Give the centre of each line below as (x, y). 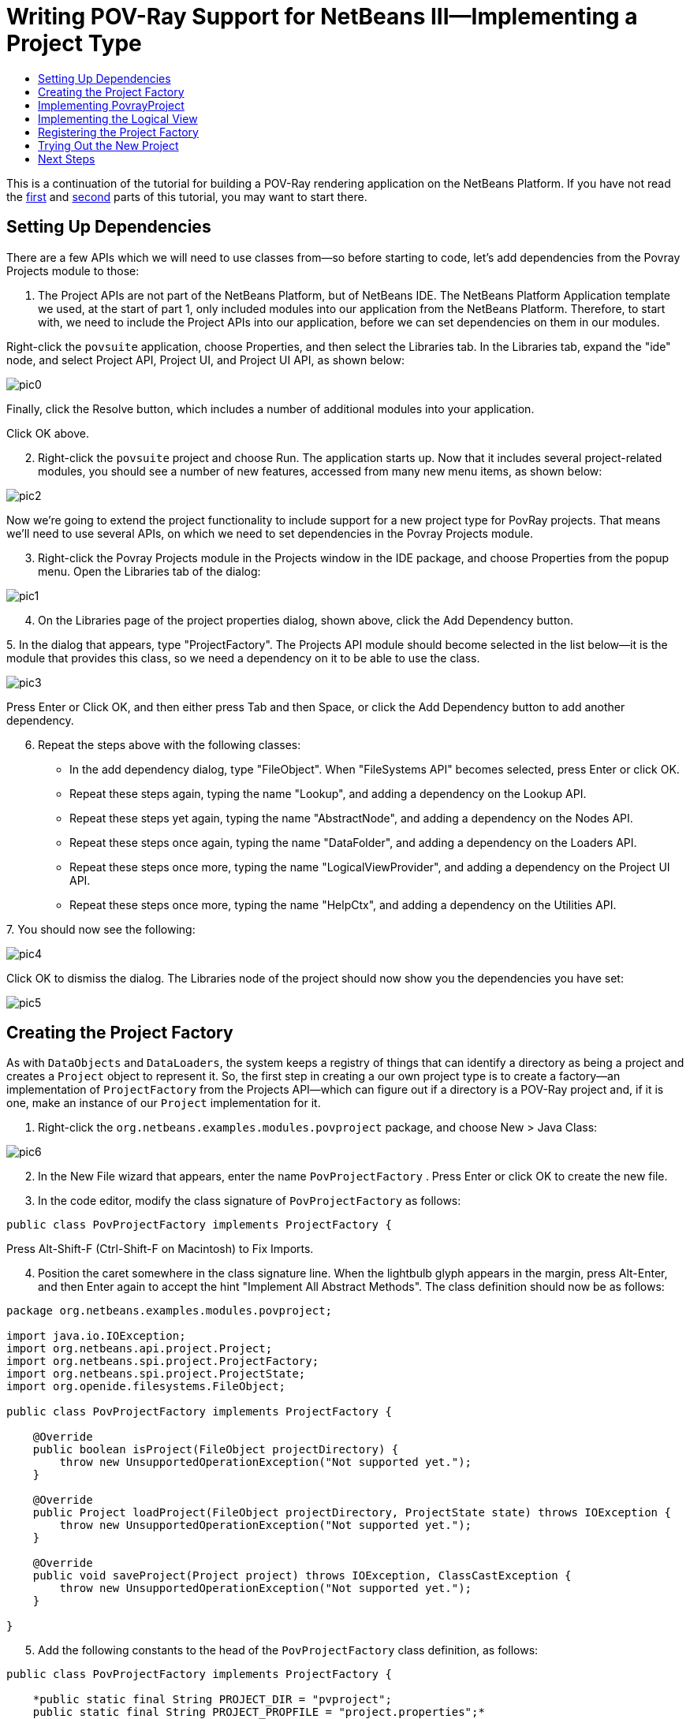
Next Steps (67, 158)
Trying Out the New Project (108, 145)
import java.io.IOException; (96, 1336)
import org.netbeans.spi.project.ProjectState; (156, 1374)
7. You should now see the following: (101, 929)
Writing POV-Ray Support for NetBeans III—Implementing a (322, 17)
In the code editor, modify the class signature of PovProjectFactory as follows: (250, 1201)
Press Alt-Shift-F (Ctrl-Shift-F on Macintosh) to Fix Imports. (160, 1249)
